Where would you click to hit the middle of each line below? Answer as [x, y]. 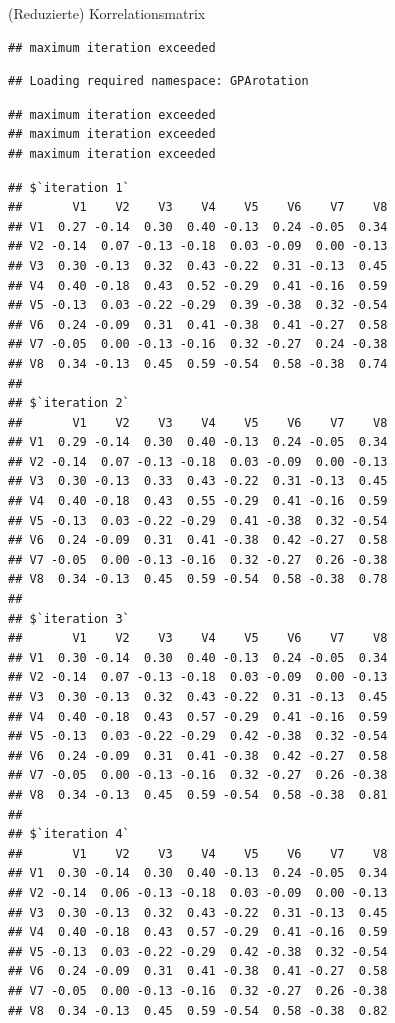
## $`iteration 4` [69, 834]
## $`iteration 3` [69, 618]
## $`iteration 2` [69, 403]
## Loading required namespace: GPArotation [158, 81]
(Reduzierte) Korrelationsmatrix [107, 13]
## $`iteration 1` [69, 187]
